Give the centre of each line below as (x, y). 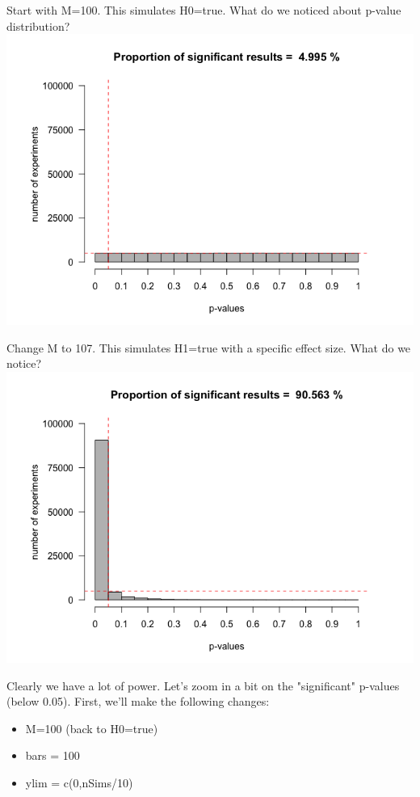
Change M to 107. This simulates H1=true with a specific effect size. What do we (209, 347)
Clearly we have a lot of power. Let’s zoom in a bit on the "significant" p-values (203, 685)
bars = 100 (52, 755)
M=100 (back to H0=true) (92, 728)
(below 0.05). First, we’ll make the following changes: (138, 701)
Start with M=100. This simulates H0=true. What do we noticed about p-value (204, 10)
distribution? (38, 25)
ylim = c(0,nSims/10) (79, 782)
